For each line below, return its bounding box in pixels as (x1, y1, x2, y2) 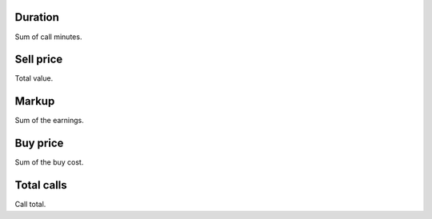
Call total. (14, 200, 46, 209)
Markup (14, 94, 55, 108)
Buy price (14, 137, 64, 150)
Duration (14, 10, 60, 24)
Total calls (14, 178, 67, 192)
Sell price (14, 53, 63, 66)
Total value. (14, 74, 54, 83)
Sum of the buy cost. (14, 157, 84, 167)
